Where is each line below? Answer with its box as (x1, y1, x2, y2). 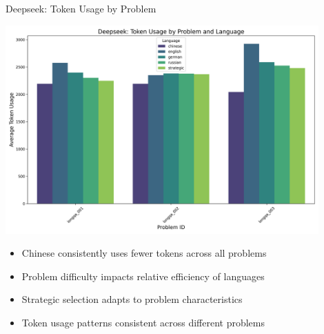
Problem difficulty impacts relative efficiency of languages (21, 268, 265, 283)
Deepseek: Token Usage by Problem (6, 1, 156, 15)
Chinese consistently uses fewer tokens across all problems (21, 246, 267, 260)
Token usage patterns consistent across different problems (21, 315, 265, 330)
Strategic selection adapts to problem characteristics (21, 292, 243, 306)
